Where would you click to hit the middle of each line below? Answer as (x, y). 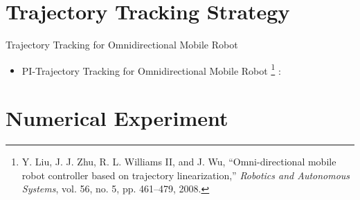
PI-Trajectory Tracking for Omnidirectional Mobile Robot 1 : (151, 69)
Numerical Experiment (117, 118)
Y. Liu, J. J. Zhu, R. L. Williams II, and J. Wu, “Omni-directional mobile (179, 162)
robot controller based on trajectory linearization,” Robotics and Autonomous (186, 175)
